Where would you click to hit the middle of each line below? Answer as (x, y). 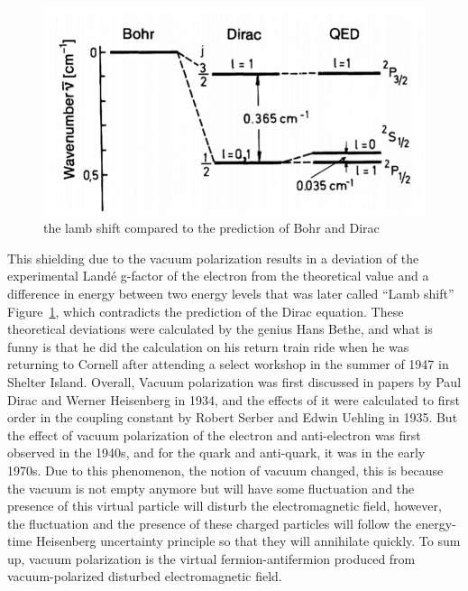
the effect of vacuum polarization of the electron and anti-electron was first (214, 434)
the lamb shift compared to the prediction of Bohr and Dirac (211, 228)
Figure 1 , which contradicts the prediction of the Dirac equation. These (206, 311)
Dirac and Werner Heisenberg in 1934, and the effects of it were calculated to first (234, 399)
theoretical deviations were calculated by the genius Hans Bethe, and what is (220, 329)
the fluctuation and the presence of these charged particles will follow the (210, 523)
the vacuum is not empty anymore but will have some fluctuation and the (211, 488)
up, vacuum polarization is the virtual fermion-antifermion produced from (211, 558)
